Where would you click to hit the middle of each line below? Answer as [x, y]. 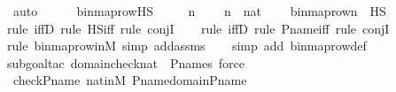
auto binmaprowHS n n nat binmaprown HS [199, 11]
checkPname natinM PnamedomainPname [130, 80]
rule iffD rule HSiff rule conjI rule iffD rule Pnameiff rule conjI [198, 28]
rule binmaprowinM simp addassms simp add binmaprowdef [187, 46]
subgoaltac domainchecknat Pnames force [126, 62]
